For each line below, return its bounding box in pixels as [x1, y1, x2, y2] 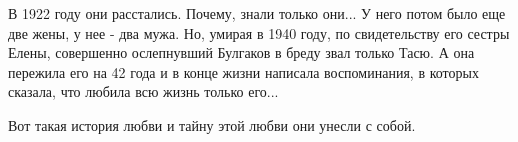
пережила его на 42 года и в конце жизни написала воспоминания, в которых [8, 61, 479, 82]
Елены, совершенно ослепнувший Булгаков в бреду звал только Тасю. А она [8, 42, 475, 63]
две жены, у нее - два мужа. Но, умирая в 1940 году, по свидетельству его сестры [8, 22, 510, 43]
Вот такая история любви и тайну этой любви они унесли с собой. [8, 114, 416, 135]
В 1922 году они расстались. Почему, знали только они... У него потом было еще [8, 3, 506, 23]
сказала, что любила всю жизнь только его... [8, 81, 279, 102]
